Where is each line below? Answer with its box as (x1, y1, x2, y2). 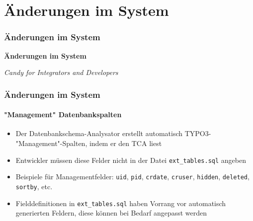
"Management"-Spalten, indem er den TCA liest (15, 138, 162, 148)
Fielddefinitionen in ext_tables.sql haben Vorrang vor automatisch (15, 198, 226, 208)
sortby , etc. (15, 181, 53, 191)
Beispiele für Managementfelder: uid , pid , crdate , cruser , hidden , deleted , (15, 171, 250, 182)
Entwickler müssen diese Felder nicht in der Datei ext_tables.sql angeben (15, 154, 246, 165)
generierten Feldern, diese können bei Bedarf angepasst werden (15, 208, 207, 218)
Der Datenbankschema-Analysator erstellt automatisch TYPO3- (15, 128, 211, 139)
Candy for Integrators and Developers (4, 67, 118, 77)
